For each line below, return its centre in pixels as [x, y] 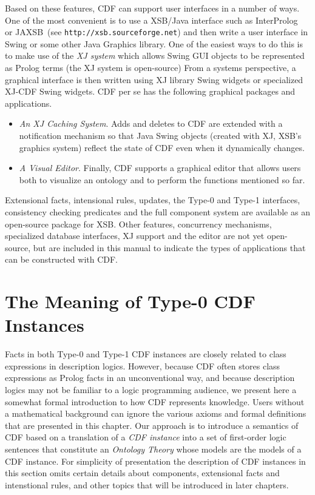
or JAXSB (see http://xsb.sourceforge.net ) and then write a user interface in [157, 32]
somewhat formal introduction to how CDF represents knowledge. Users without [155, 401]
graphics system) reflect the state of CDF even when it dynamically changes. [162, 147]
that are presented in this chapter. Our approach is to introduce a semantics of [152, 425]
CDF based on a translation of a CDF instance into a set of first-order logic [146, 437]
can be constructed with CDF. [62, 259]
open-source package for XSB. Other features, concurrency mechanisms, [138, 224]
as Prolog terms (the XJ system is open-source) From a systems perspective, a [151, 68]
